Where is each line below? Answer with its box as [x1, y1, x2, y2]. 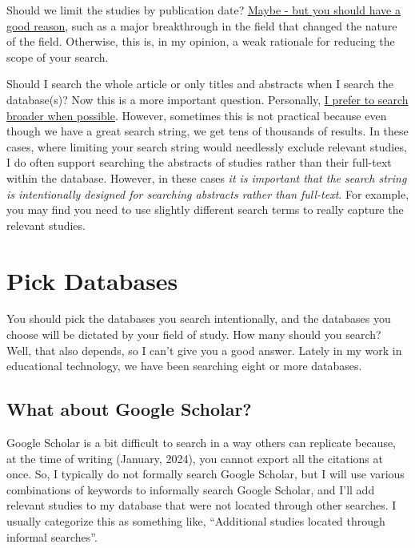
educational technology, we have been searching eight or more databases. [6, 357, 362, 374]
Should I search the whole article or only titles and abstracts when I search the [6, 75, 393, 92]
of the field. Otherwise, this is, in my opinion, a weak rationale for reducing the [6, 33, 395, 50]
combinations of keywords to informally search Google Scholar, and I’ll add [6, 481, 375, 498]
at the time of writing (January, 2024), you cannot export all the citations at [6, 449, 383, 466]
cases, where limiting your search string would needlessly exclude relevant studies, [6, 138, 407, 155]
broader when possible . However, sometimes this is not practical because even [6, 107, 387, 123]
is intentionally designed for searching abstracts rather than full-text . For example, [6, 185, 409, 202]
